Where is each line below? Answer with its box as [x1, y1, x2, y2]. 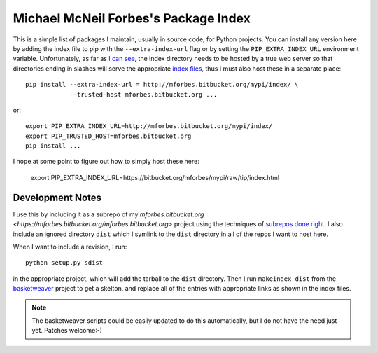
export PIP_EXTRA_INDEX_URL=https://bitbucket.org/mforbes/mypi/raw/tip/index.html [30, 173, 280, 181]
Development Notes [13, 191, 101, 203]
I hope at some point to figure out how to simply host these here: [13, 158, 199, 166]
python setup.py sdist [25, 259, 104, 267]
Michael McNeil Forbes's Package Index [13, 11, 251, 26]
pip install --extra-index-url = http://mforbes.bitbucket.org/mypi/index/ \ [25, 81, 299, 89]
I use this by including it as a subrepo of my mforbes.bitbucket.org [13, 210, 204, 219]
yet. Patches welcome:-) [31, 326, 103, 335]
